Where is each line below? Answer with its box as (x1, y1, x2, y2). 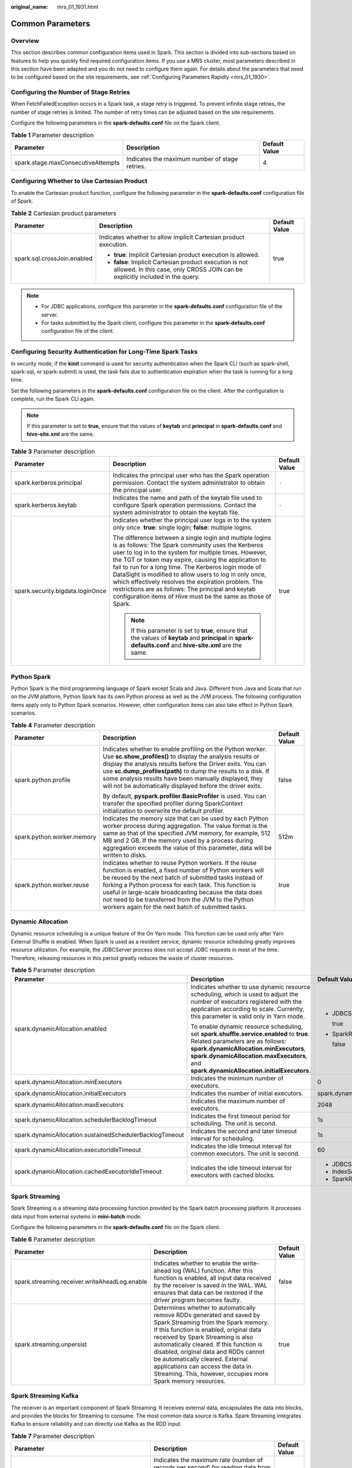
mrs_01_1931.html (57, 4, 99, 10)
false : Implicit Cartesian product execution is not (113, 258, 248, 266)
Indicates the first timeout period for (191, 1112, 290, 1120)
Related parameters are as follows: (191, 1037, 287, 1045)
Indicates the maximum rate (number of (153, 1456, 263, 1464)
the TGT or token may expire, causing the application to (113, 555, 266, 564)
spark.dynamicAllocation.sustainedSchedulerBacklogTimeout (14, 1130, 184, 1139)
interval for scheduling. (191, 1134, 255, 1142)
